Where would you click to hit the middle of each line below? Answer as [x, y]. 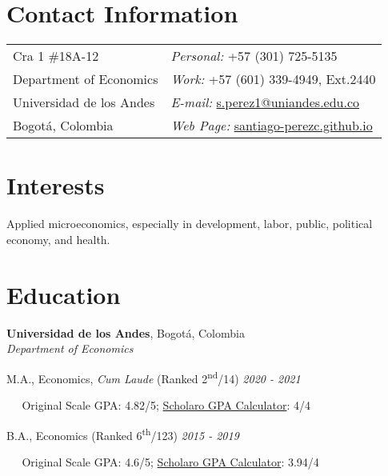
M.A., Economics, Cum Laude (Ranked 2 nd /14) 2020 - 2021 [154, 377]
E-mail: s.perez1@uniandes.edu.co [265, 102]
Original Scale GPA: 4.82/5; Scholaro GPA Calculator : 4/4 [166, 405]
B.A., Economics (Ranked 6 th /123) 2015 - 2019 [123, 434]
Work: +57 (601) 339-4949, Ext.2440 [273, 79]
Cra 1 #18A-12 [56, 56]
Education [64, 294]
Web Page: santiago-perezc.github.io [272, 126]
